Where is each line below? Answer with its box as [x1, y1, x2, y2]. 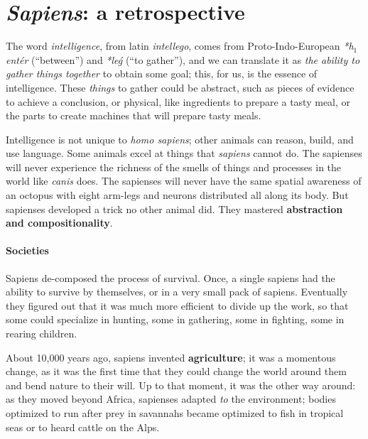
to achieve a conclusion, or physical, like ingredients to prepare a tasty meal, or [6, 94, 351, 109]
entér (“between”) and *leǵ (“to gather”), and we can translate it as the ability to [6, 52, 360, 67]
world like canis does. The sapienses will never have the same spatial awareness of [6, 173, 362, 188]
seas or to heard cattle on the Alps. [6, 419, 160, 434]
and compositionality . [6, 215, 113, 230]
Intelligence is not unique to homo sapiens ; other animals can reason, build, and [6, 131, 354, 146]
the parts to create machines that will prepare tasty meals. [6, 108, 261, 123]
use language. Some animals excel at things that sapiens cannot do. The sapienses [6, 146, 362, 161]
